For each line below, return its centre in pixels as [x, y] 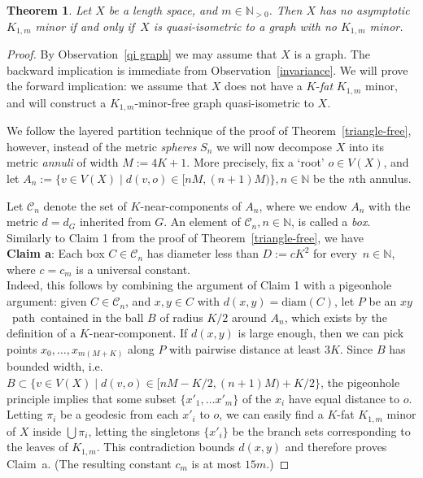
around [249, 317]
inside [47, 430]
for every [335, 253]
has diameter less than [203, 253]
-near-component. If [138, 333]
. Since [356, 348]
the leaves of [37, 447]
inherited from [115, 222]
